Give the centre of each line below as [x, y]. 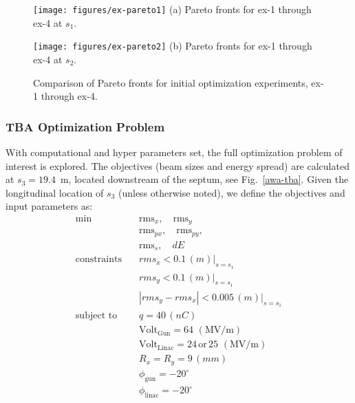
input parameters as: [49, 206]
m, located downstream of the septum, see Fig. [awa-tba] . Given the [204, 179]
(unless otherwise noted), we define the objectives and [232, 192]
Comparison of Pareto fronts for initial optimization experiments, [171, 82]
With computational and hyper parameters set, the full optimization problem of [174, 152]
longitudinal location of [55, 192]
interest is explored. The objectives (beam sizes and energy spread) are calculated [177, 165]
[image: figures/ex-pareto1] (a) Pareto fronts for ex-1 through [172, 9]
